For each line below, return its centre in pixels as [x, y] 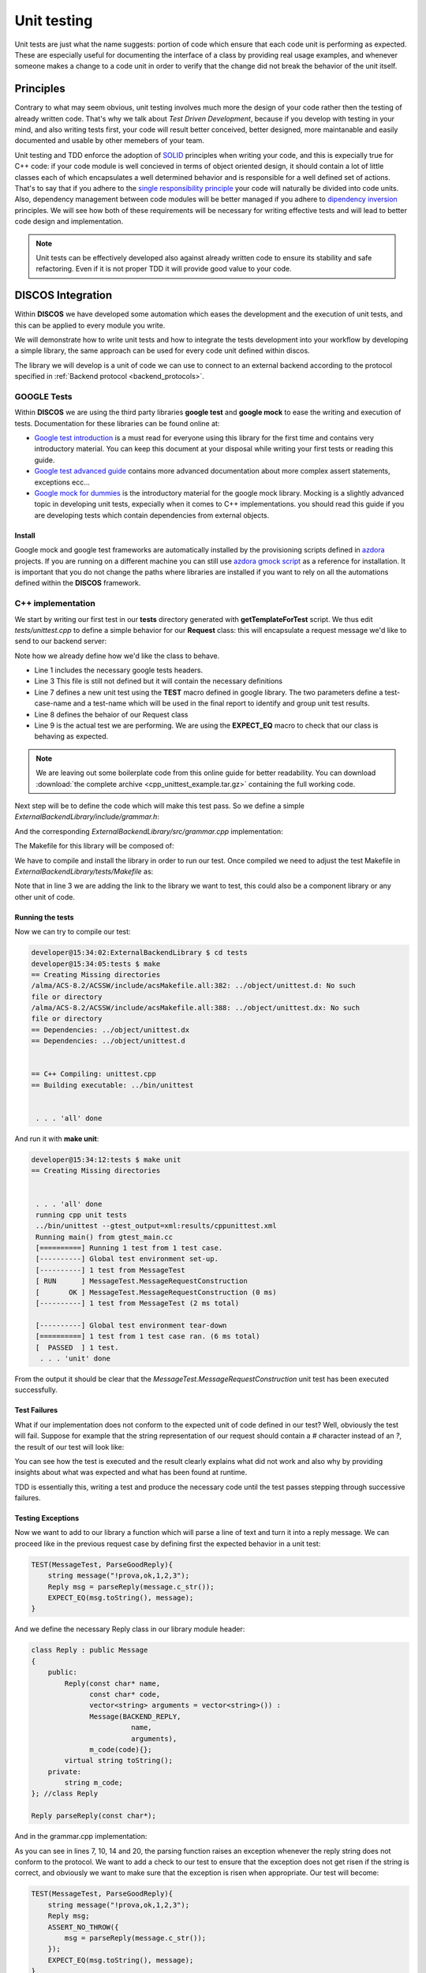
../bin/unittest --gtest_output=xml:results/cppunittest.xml [156, 1226]
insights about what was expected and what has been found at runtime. [131, 1473]
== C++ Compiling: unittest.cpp [94, 1074]
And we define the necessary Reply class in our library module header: [130, 1629]
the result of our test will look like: [69, 1447]
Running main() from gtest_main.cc [105, 1237]
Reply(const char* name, [112, 1683]
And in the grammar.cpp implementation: [81, 1836]
